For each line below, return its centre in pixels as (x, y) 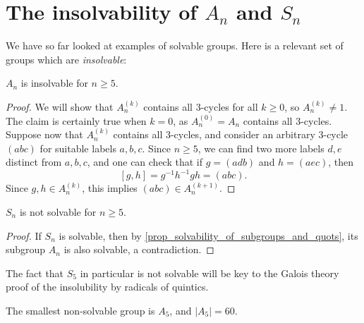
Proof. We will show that (60, 106)
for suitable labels (78, 148)
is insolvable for (54, 83)
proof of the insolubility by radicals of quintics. (107, 287)
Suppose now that (44, 134)
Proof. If (24, 235)
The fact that (35, 273)
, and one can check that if (145, 162)
